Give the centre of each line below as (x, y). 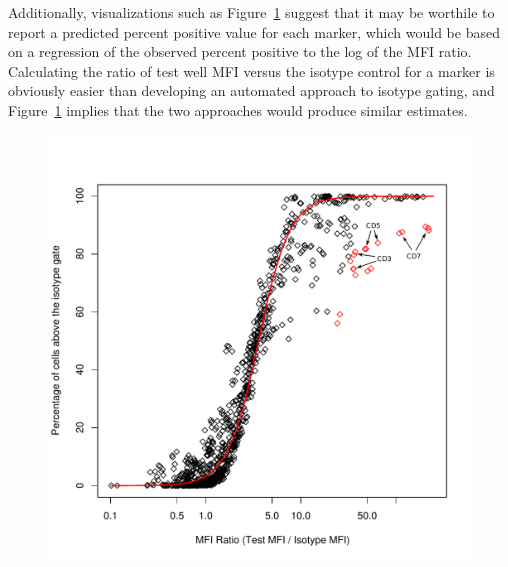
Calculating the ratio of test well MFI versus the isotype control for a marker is (251, 70)
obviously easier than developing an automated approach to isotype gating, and (251, 90)
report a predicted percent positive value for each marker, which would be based (254, 31)
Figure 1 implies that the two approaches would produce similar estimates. (238, 109)
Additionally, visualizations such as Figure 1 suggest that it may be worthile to (251, 12)
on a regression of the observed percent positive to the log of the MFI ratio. (240, 51)
